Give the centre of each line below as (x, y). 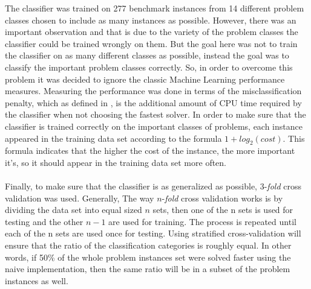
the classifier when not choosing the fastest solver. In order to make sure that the (155, 114)
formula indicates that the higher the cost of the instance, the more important (150, 151)
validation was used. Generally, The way (80, 198)
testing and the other (44, 221)
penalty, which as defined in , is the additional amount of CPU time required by (153, 102)
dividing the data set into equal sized (74, 210)
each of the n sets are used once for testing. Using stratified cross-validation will (153, 233)
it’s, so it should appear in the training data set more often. (116, 162)
